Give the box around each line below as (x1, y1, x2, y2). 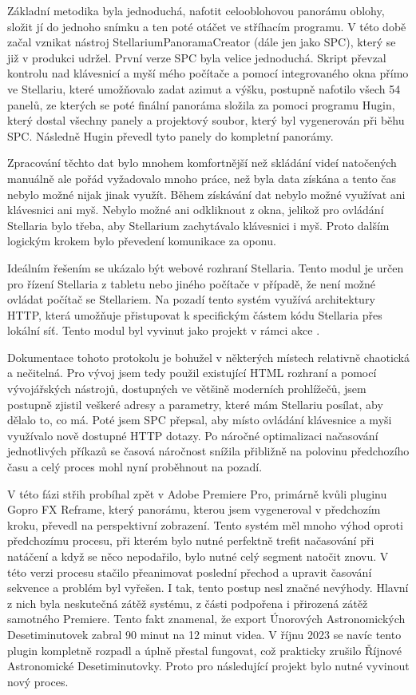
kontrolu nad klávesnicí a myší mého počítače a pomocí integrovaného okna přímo (7, 65, 409, 81)
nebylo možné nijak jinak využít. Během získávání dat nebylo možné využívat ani (7, 185, 406, 202)
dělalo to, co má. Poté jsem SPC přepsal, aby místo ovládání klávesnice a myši (7, 411, 392, 428)
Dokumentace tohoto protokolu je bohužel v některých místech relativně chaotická (7, 348, 410, 365)
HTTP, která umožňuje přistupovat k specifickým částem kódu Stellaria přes (7, 306, 382, 323)
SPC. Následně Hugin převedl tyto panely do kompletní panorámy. (7, 127, 334, 144)
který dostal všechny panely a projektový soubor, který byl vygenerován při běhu (7, 112, 405, 129)
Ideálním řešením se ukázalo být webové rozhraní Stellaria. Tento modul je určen (7, 259, 404, 276)
